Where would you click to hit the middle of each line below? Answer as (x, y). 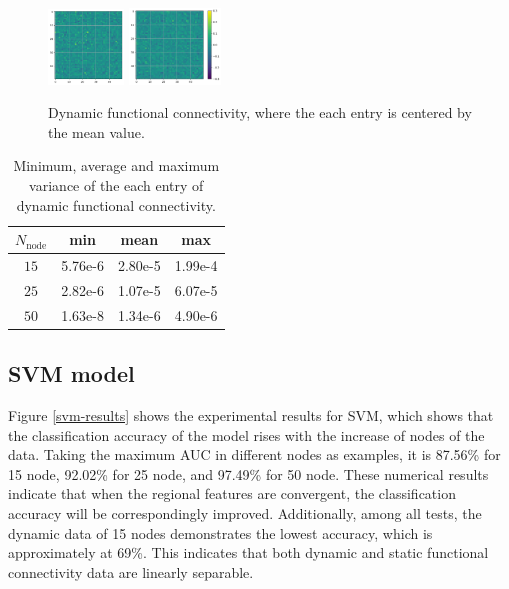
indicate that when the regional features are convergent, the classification (232, 493)
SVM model (71, 373)
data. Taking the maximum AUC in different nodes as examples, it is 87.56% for (254, 454)
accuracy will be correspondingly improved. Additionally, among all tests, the (245, 512)
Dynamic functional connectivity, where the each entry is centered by (260, 112)
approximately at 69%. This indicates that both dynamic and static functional (248, 552)
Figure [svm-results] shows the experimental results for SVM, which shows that (251, 414)
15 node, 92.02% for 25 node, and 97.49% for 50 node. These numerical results (248, 473)
